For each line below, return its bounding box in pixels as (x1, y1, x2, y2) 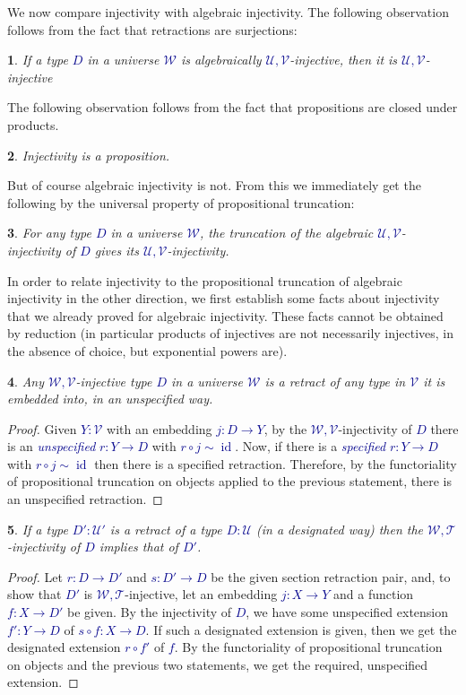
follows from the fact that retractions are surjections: (7, 20, 298, 39)
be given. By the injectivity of (67, 603, 232, 621)
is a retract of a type (109, 519, 222, 538)
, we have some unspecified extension (246, 603, 449, 621)
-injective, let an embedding (125, 585, 278, 604)
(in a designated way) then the (256, 519, 424, 538)
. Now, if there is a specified (235, 437, 386, 456)
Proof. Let (7, 567, 63, 586)
